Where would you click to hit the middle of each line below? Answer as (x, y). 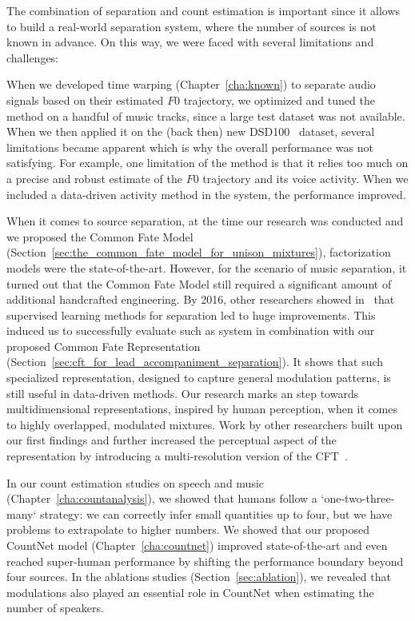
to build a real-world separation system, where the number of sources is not (192, 26)
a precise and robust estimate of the (95, 178)
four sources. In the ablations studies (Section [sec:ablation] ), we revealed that (199, 577)
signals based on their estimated (85, 100)
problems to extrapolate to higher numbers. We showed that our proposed (188, 529)
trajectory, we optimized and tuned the (279, 100)
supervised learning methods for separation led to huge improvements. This (191, 314)
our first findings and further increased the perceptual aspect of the (172, 440)
